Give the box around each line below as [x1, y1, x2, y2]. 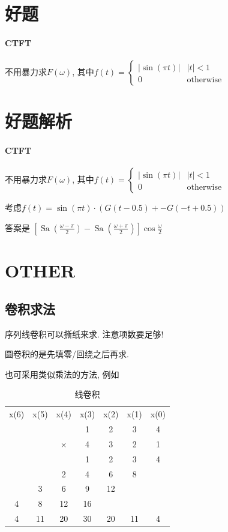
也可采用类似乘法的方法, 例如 [5, 367, 119, 380]
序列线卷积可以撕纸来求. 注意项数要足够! [5, 327, 164, 340]
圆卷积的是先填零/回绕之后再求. [5, 348, 129, 360]
